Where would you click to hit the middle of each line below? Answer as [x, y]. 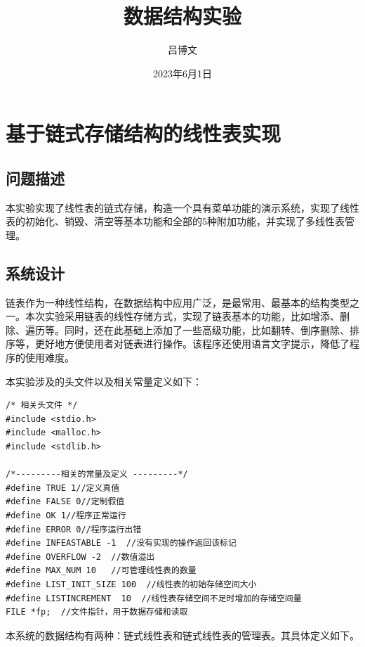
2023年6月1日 [182, 73]
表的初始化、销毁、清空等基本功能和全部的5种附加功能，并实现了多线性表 [175, 221]
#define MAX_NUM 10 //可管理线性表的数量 [101, 571]
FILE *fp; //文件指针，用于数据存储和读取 [97, 612]
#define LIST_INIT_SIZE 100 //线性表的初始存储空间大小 [131, 584]
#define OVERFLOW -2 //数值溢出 [80, 557]
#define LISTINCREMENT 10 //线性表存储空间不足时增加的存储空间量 [154, 598]
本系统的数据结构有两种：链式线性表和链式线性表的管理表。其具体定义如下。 [182, 635]
